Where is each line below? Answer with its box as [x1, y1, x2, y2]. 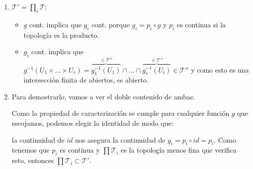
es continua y [60, 145, 100, 155]
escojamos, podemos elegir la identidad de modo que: [11, 118, 173, 128]
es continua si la [176, 19, 226, 29]
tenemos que [11, 145, 50, 155]
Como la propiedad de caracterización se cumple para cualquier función [11, 108, 230, 118]
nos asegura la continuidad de [75, 134, 166, 145]
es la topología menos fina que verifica [121, 145, 237, 155]
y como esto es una [191, 64, 249, 75]
